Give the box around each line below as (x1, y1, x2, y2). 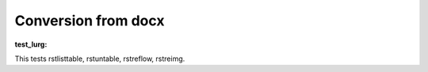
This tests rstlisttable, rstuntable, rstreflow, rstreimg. (14, 54, 185, 63)
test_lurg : (14, 40, 48, 49)
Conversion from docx (14, 12, 165, 29)
